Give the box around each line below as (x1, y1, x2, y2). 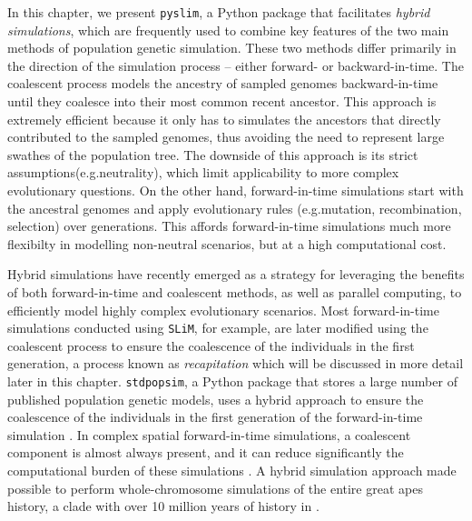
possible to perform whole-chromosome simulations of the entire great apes (7, 478, 423, 497)
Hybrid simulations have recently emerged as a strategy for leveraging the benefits (7, 265, 465, 284)
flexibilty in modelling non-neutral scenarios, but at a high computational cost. (7, 234, 447, 253)
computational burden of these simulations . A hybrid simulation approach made (7, 461, 457, 480)
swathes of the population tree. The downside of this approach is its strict (7, 145, 418, 164)
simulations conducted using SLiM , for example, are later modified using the (7, 318, 428, 337)
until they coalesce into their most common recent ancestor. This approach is (7, 92, 437, 111)
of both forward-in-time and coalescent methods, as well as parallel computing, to (7, 282, 462, 301)
